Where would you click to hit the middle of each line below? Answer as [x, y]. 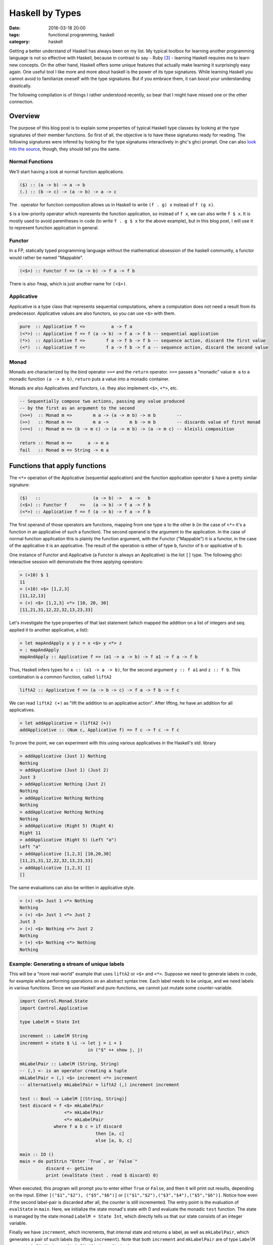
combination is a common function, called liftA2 [60, 677]
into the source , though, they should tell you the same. [65, 149]
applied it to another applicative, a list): [49, 629]
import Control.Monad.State [54, 1001]
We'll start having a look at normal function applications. [67, 171]
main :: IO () [37, 1154]
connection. [21, 102]
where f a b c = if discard [88, 1126]
